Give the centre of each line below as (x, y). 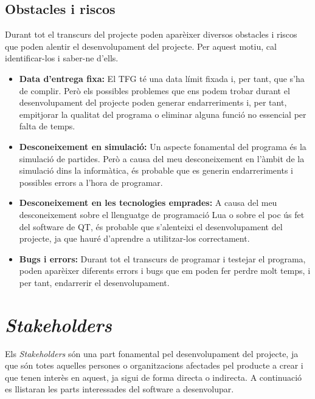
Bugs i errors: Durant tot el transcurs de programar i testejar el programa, (162, 258)
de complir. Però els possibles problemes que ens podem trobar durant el (154, 90)
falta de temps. (47, 126)
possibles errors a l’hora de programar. (91, 182)
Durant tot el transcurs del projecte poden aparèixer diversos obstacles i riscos (151, 34)
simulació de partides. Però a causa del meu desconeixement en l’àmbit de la (162, 158)
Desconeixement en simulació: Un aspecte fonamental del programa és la (163, 146)
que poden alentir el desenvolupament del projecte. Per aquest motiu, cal (141, 46)
